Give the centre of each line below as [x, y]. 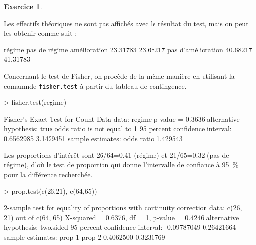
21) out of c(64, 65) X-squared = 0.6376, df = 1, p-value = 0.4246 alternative [122, 217]
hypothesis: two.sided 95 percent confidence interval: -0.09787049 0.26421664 [120, 227]
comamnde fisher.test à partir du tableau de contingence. [95, 85]
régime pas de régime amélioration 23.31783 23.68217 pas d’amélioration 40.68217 [128, 49]
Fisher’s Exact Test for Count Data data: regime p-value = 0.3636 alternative [122, 119]
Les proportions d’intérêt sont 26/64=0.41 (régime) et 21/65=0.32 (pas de [117, 155]
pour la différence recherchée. [48, 174]
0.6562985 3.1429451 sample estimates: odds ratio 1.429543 [93, 138]
